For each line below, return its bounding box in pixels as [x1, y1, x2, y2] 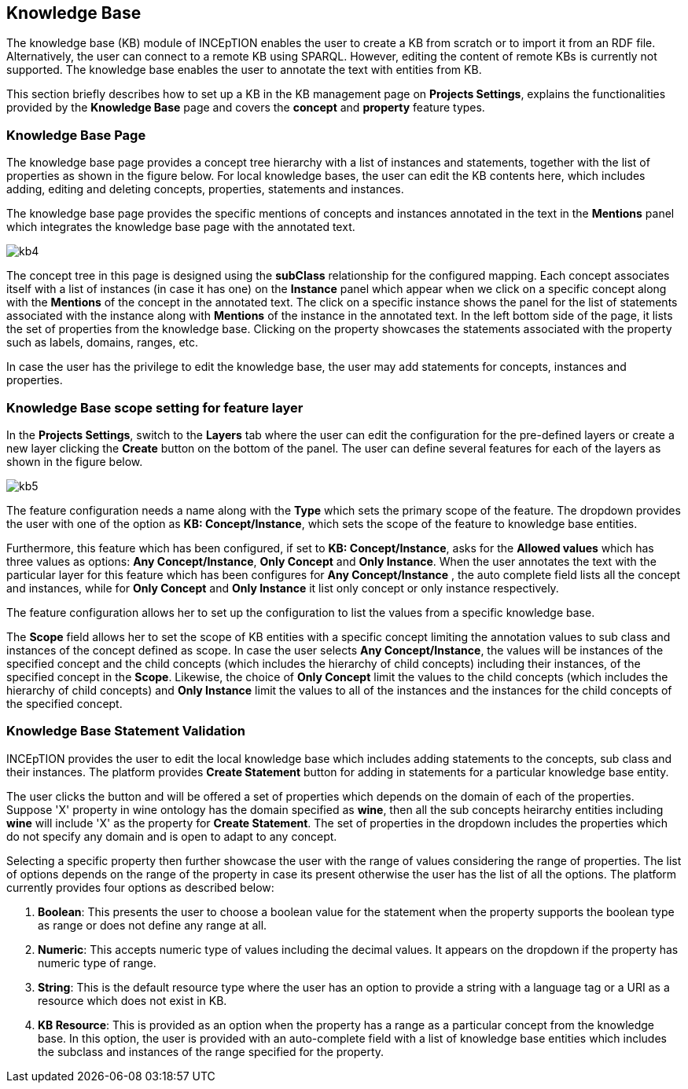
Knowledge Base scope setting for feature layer [6, 399, 304, 416]
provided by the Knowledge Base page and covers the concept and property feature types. [6, 101, 485, 115]
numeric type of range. [38, 955, 156, 970]
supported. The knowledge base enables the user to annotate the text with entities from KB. [6, 63, 482, 77]
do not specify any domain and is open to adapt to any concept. [6, 829, 337, 843]
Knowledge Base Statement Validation [6, 723, 245, 739]
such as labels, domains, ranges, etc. [6, 335, 199, 350]
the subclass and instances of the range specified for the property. [38, 1044, 384, 1058]
